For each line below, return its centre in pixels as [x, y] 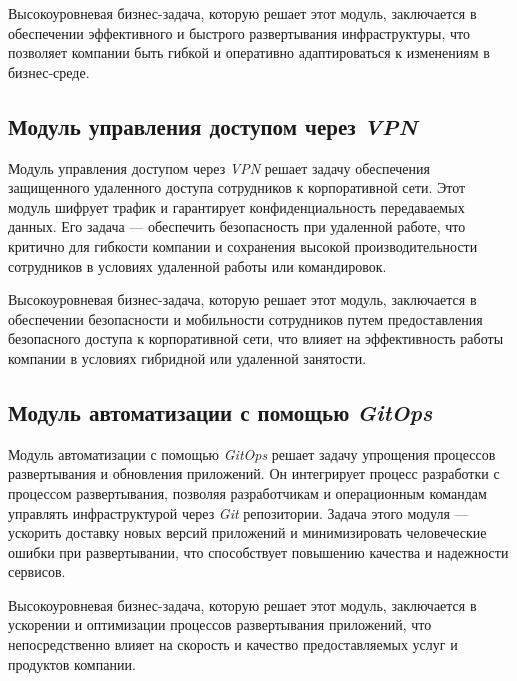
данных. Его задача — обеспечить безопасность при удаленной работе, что [237, 226]
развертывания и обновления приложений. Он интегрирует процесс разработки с [254, 473]
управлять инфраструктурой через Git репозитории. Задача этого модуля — [238, 512]
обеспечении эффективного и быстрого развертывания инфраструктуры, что [239, 32]
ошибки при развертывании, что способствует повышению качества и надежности [258, 551]
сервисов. [37, 571]
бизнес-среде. [49, 71]
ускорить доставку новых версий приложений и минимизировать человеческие [247, 532]
